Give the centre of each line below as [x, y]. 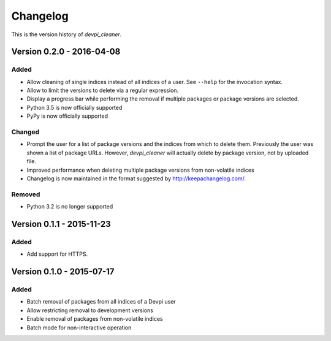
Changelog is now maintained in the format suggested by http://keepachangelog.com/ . [136, 178]
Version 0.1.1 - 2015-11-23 [61, 224]
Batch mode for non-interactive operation [79, 328]
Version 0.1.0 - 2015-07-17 [63, 272]
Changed [25, 132]
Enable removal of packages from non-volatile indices [95, 319]
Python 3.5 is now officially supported [74, 107]
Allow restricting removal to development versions [90, 310]
